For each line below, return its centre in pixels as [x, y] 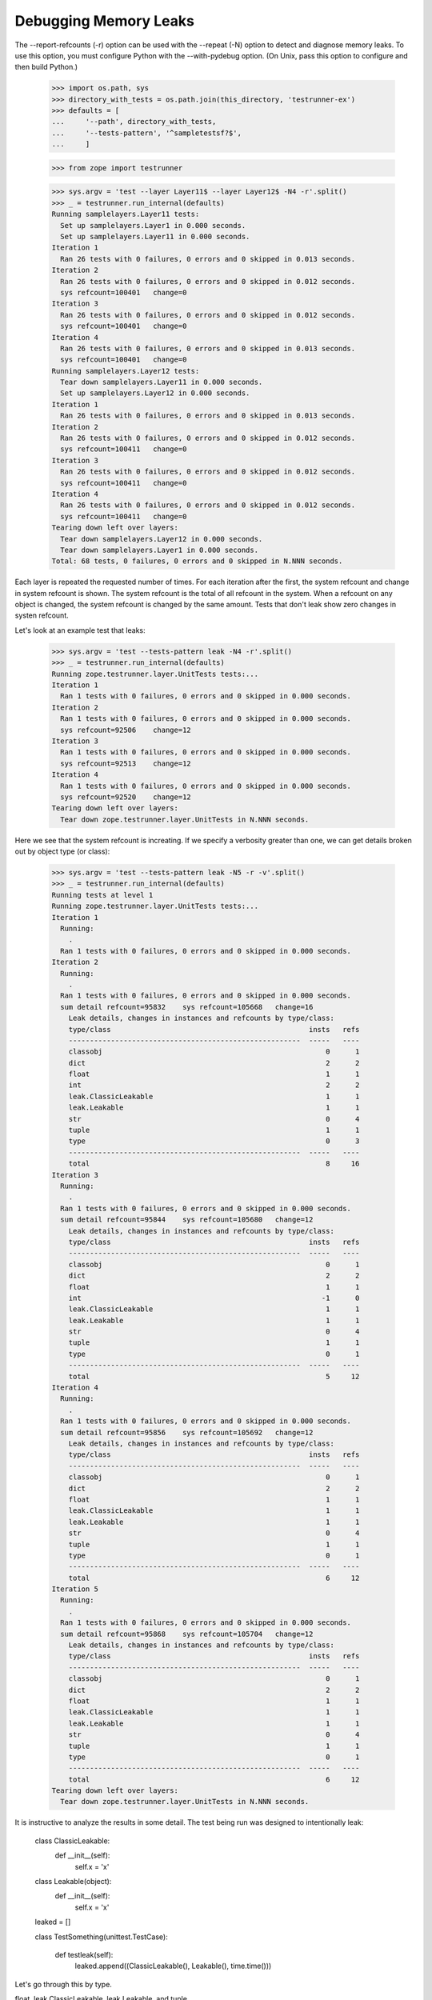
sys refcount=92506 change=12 [126, 730]
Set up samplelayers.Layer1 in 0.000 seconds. [153, 225]
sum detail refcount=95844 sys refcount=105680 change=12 [187, 1220]
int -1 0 [214, 1298]
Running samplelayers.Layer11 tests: [126, 214]
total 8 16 [214, 1164]
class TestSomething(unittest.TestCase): [101, 1937]
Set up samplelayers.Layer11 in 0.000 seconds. [155, 236]
